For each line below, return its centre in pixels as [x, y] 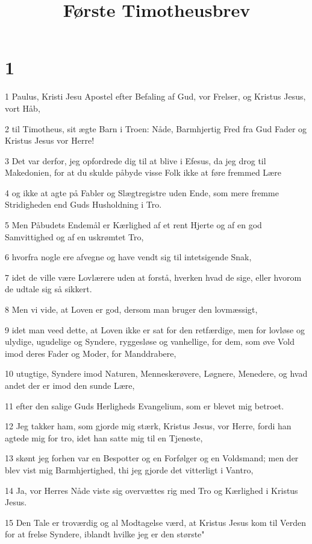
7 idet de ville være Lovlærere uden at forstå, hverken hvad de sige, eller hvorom [153, 277]
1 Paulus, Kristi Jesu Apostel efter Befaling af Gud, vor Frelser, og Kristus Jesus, [155, 96]
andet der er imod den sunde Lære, [70, 385]
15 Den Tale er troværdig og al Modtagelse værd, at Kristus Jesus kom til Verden [155, 522]
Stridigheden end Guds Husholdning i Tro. [83, 204]
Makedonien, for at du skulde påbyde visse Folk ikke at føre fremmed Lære [143, 172]
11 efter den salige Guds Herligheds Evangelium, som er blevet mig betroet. [145, 405]
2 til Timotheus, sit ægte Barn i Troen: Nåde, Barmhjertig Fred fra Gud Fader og [156, 128]
